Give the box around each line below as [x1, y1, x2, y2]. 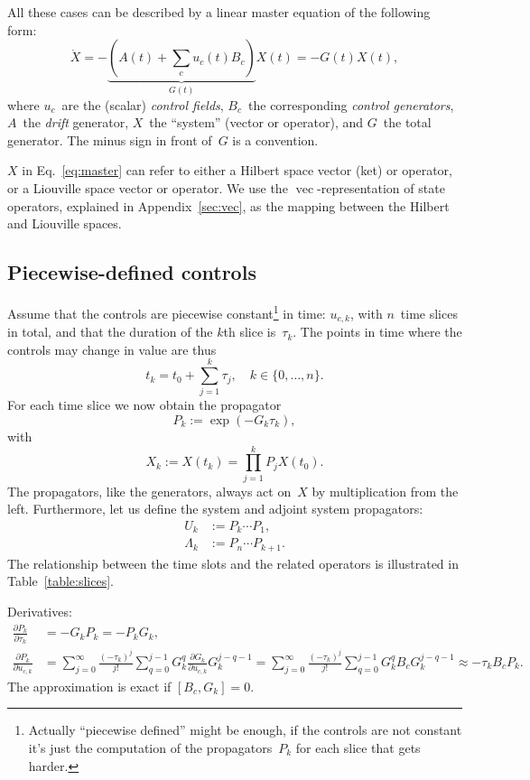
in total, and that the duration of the [7, 322, 213, 341]
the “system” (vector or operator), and [149, 113, 364, 132]
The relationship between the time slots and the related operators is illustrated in [7, 553, 459, 572]
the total [383, 113, 432, 132]
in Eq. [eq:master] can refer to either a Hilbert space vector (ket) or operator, [22, 161, 452, 180]
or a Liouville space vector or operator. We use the [7, 179, 288, 197]
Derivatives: [7, 602, 72, 621]
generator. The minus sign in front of [7, 130, 212, 149]
